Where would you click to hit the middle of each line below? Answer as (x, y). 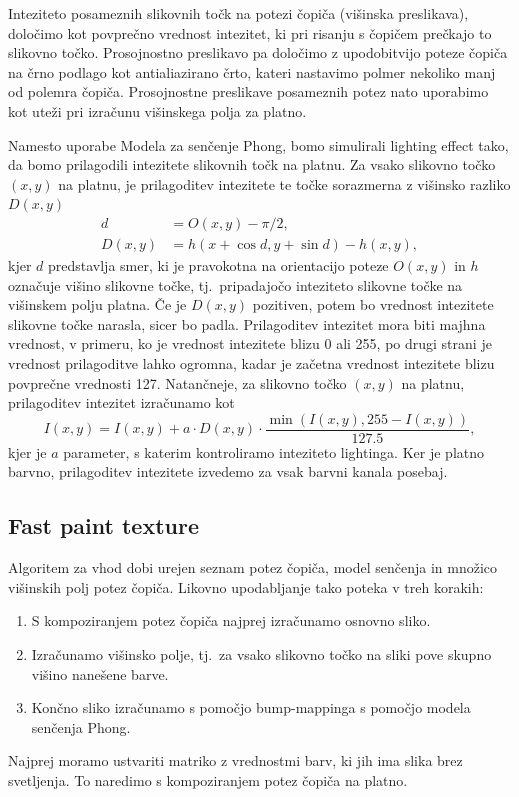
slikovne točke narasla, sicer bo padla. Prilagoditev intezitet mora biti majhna (247, 323)
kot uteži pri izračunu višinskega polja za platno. (157, 110)
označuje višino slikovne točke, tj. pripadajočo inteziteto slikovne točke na (235, 284)
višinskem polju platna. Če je (97, 304)
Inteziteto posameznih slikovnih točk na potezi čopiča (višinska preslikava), (238, 13)
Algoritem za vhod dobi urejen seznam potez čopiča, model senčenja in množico (253, 567)
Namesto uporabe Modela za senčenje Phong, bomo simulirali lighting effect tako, (258, 144)
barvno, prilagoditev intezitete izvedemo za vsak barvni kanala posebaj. (228, 471)
